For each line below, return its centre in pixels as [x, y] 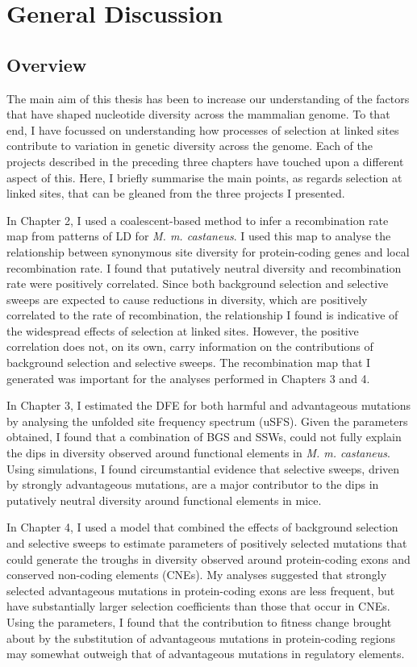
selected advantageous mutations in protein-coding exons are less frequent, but [201, 590]
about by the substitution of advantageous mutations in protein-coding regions [201, 638]
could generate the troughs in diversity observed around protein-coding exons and [208, 559]
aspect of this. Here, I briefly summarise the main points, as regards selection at [204, 177]
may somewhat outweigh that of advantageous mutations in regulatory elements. [206, 654]
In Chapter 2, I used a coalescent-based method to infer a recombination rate [198, 220]
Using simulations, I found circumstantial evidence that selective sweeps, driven [203, 468]
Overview [47, 64]
